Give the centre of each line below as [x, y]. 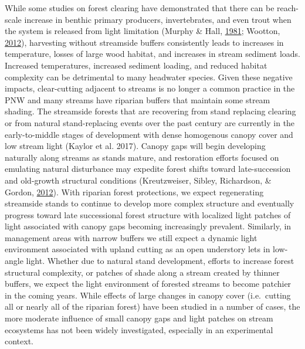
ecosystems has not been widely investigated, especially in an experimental [139, 329]
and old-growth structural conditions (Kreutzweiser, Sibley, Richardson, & [138, 180]
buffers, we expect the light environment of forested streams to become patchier [148, 284]
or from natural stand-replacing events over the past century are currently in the [150, 122]
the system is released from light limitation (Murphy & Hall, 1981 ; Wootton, [143, 31]
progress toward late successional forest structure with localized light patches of [148, 214]
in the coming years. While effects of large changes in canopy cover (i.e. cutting [148, 295]
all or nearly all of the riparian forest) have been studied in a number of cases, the [152, 306]
